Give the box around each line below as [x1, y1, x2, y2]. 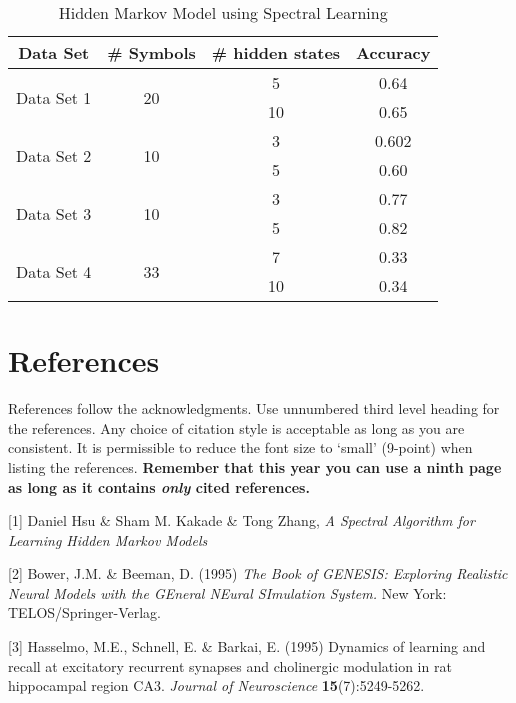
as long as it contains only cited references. [8, 476, 310, 497]
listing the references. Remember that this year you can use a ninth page [8, 456, 502, 477]
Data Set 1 [16, 85, 92, 109]
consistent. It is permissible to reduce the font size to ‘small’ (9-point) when [8, 437, 473, 458]
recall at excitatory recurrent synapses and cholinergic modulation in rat [8, 655, 452, 676]
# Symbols [107, 41, 196, 64]
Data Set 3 [16, 201, 92, 225]
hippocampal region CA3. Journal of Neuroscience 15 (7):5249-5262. [8, 675, 425, 696]
